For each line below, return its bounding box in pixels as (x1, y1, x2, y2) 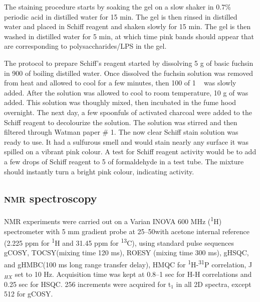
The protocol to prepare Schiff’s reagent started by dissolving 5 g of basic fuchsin (4, 57, 253, 68)
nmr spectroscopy (4, 190, 97, 206)
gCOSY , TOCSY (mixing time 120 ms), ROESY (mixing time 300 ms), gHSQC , (4, 247, 249, 258)
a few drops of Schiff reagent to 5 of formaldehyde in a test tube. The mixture (4, 156, 244, 166)
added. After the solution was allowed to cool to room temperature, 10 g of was (4, 87, 248, 97)
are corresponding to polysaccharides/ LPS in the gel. (4, 41, 167, 51)
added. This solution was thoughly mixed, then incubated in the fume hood (4, 97, 236, 108)
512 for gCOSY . (4, 288, 53, 299)
